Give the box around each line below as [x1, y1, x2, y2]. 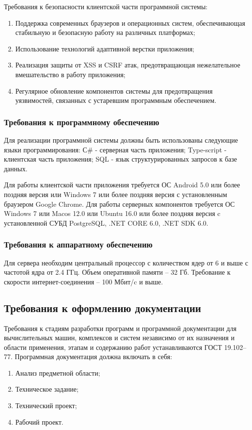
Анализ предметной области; [15, 367, 100, 378]
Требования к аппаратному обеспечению [4, 238, 153, 250]
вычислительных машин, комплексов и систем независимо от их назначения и [4, 332, 235, 343]
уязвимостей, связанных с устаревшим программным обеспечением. [15, 95, 217, 105]
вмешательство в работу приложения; [15, 69, 126, 79]
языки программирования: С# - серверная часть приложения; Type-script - [4, 144, 227, 154]
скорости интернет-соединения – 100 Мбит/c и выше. [4, 276, 163, 286]
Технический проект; [15, 400, 77, 411]
